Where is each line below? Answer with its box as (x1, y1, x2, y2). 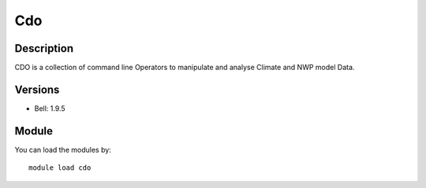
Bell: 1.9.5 (34, 103, 66, 113)
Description (14, 42, 74, 55)
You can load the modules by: (14, 145, 112, 154)
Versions (14, 83, 60, 96)
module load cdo (28, 164, 92, 172)
